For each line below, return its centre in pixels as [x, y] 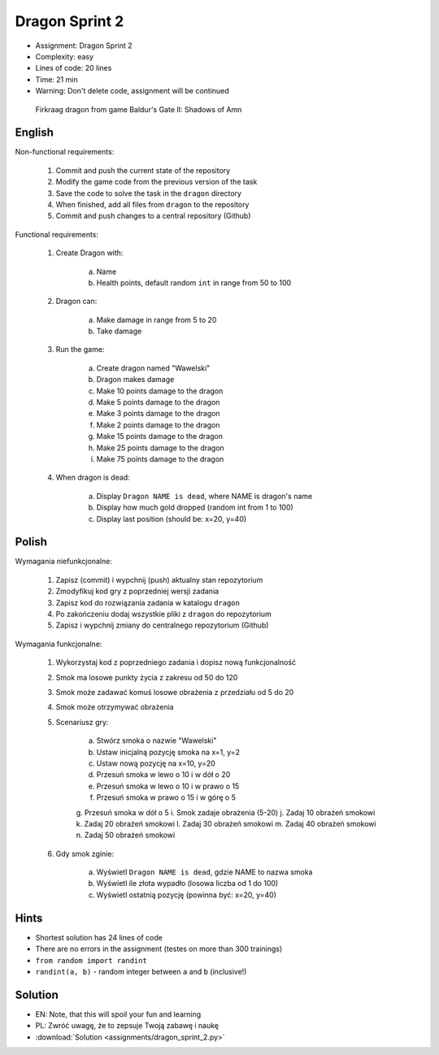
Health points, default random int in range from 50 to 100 [194, 282]
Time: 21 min [57, 79]
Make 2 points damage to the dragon [158, 425]
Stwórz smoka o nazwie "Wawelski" [156, 740]
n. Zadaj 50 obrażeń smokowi [126, 835]
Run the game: [80, 349]
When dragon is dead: [93, 478]
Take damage [119, 331]
